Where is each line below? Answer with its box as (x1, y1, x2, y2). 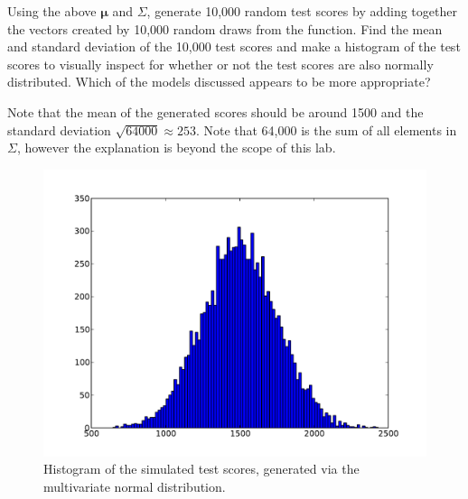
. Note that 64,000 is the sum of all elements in (195, 120, 457, 139)
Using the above (7, 2, 97, 20)
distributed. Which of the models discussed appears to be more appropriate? (7, 72, 431, 91)
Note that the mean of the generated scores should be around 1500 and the (7, 102, 424, 121)
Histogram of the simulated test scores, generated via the (43, 459, 360, 478)
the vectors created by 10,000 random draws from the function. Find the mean (7, 19, 443, 38)
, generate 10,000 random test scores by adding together (146, 2, 457, 20)
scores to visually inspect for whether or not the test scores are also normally (7, 54, 434, 73)
